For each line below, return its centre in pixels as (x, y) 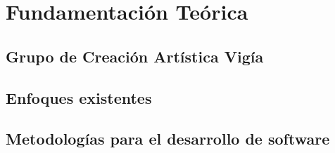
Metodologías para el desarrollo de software (168, 139)
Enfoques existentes (79, 97)
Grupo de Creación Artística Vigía (135, 56)
